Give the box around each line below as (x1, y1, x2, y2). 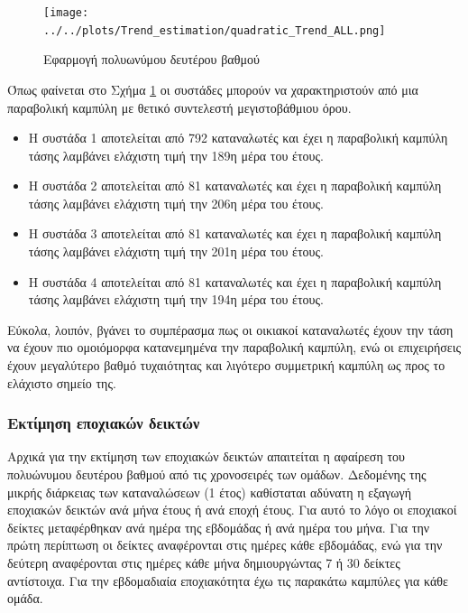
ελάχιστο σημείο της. (7, 373, 116, 392)
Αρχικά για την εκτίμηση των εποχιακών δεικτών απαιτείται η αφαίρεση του (7, 447, 405, 466)
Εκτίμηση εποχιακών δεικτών (7, 412, 200, 434)
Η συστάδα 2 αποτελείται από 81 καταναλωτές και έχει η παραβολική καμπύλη (28, 176, 442, 195)
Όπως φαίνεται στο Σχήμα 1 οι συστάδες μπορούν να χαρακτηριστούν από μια (7, 79, 418, 98)
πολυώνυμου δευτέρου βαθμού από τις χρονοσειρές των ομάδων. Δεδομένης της (7, 465, 427, 484)
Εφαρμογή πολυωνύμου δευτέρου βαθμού (43, 50, 260, 69)
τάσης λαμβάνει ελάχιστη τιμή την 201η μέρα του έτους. (28, 242, 324, 261)
